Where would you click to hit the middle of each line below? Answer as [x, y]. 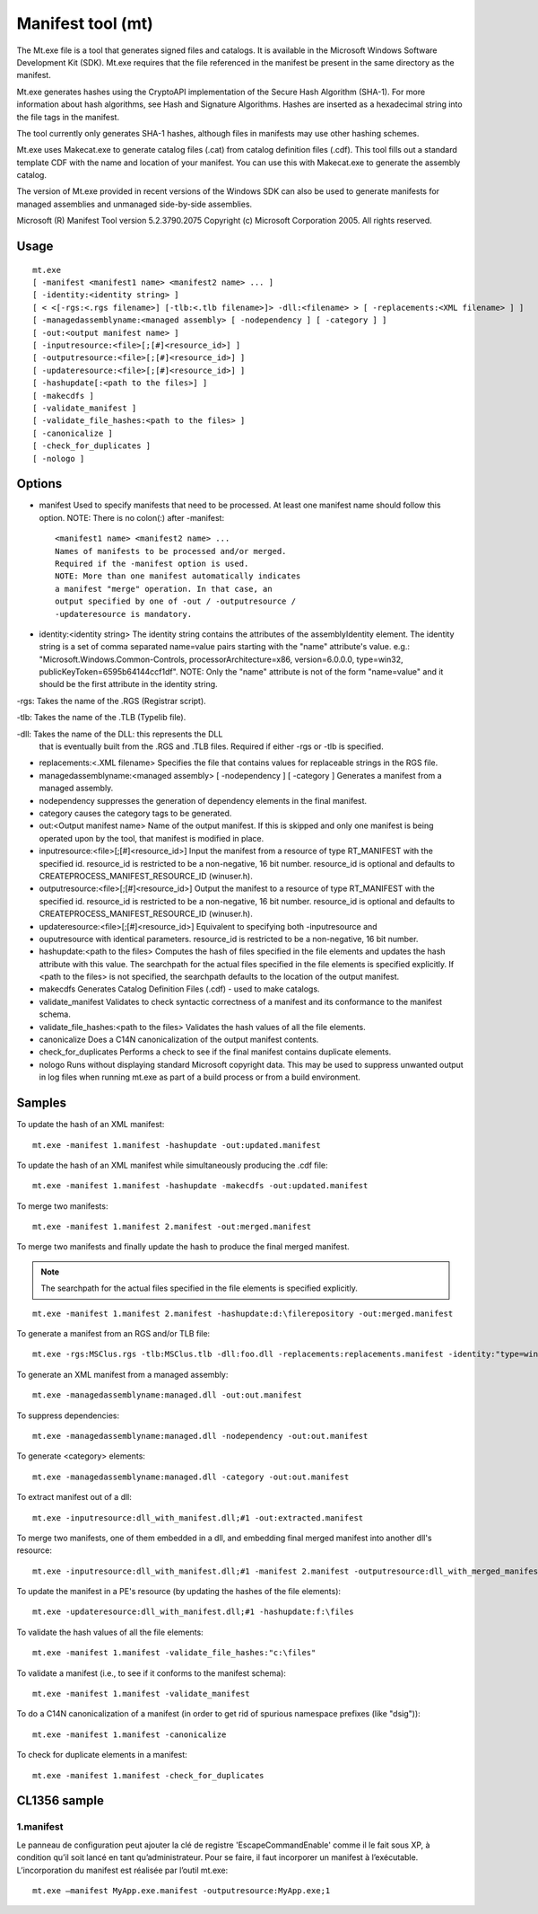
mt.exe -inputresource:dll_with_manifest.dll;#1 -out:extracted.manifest [198, 1517]
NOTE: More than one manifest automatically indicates [178, 576]
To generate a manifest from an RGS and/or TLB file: [113, 1334]
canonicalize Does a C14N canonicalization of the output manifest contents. [179, 1040]
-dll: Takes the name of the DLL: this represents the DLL [120, 734]
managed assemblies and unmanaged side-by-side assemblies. [134, 204]
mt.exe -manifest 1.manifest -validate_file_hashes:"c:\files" [174, 1653]
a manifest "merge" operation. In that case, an [164, 589]
